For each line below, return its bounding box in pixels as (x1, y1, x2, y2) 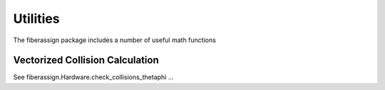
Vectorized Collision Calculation (13, 54, 160, 66)
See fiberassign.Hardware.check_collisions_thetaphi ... (13, 73, 174, 81)
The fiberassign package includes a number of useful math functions (13, 36, 217, 44)
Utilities (13, 11, 60, 26)
